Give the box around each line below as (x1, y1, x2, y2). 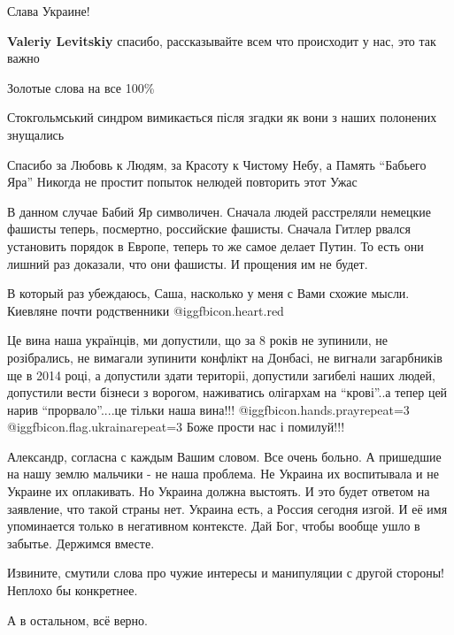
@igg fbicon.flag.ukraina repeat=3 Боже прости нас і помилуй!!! (7, 417, 345, 436)
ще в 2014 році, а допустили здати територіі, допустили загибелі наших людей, (7, 365, 435, 384)
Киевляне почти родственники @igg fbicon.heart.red (7, 301, 284, 319)
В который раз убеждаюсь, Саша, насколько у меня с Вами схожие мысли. (7, 284, 410, 302)
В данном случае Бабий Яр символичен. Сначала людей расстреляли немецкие (7, 202, 432, 220)
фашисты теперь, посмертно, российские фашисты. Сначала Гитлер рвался (7, 219, 411, 238)
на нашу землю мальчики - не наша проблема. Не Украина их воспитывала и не (7, 464, 439, 483)
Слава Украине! (7, 2, 90, 19)
